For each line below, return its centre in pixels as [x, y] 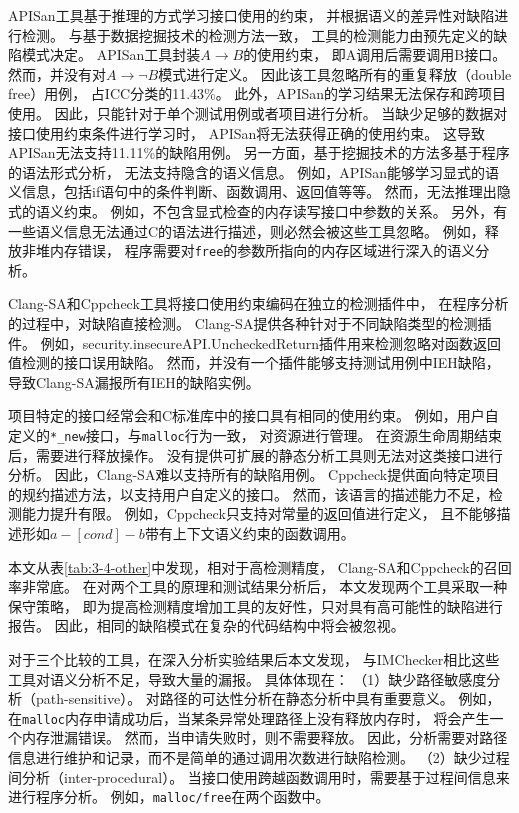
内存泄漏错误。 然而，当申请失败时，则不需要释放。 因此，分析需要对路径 [264, 737]
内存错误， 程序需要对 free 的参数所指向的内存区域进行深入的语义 [262, 250]
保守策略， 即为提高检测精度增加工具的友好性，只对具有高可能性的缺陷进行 [255, 605]
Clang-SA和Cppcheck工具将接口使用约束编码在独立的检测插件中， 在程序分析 [258, 303]
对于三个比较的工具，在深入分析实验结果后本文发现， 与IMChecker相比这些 [254, 658]
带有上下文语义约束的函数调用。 [249, 532]
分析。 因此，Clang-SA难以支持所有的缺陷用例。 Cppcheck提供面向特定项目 [254, 474]
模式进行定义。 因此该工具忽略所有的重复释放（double [335, 73]
